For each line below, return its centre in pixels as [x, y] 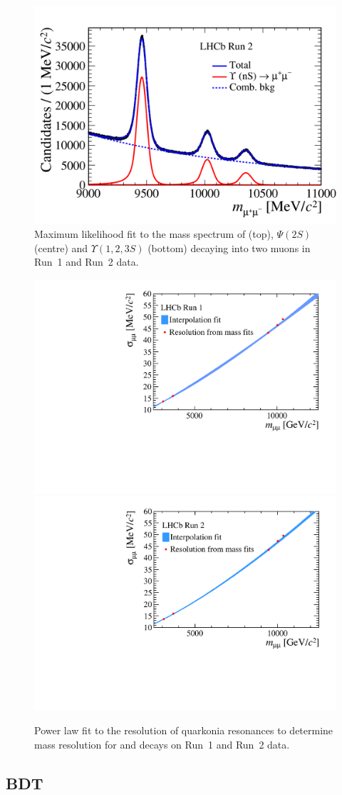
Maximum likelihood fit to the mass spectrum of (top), [154, 234]
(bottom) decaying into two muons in [229, 247]
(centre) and [61, 247]
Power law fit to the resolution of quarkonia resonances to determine [184, 730]
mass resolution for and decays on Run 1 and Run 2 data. [162, 745]
